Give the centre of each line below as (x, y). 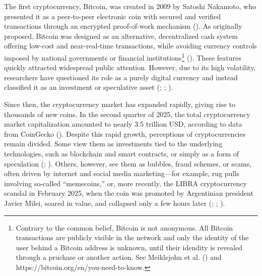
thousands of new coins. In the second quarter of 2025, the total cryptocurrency (127, 114)
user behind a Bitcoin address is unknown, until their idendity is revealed (129, 247)
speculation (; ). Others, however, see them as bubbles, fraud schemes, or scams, (128, 163)
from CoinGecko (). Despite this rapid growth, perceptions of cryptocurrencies (125, 133)
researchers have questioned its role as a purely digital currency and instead (121, 77)
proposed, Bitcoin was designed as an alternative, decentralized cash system (121, 36)
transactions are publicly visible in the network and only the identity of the (132, 237)
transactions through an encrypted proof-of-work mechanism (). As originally (123, 26)
